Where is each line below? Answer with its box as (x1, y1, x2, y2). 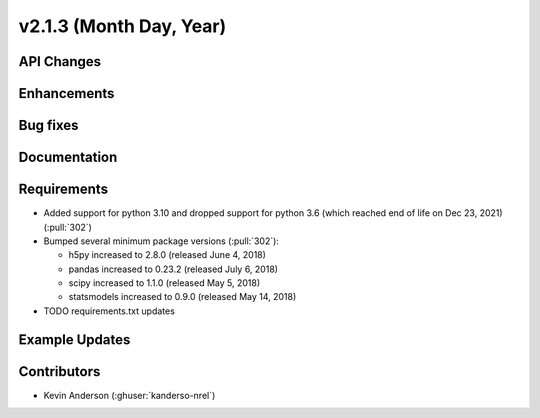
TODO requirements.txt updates (43, 305, 175, 317)
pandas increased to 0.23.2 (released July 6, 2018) (68, 263, 279, 275)
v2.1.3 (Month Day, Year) (18, 15, 227, 37)
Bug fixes (18, 117, 79, 134)
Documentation (18, 149, 118, 166)
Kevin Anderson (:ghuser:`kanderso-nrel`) (43, 389, 216, 401)
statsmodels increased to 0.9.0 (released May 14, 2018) (68, 291, 297, 303)
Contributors (18, 363, 101, 380)
